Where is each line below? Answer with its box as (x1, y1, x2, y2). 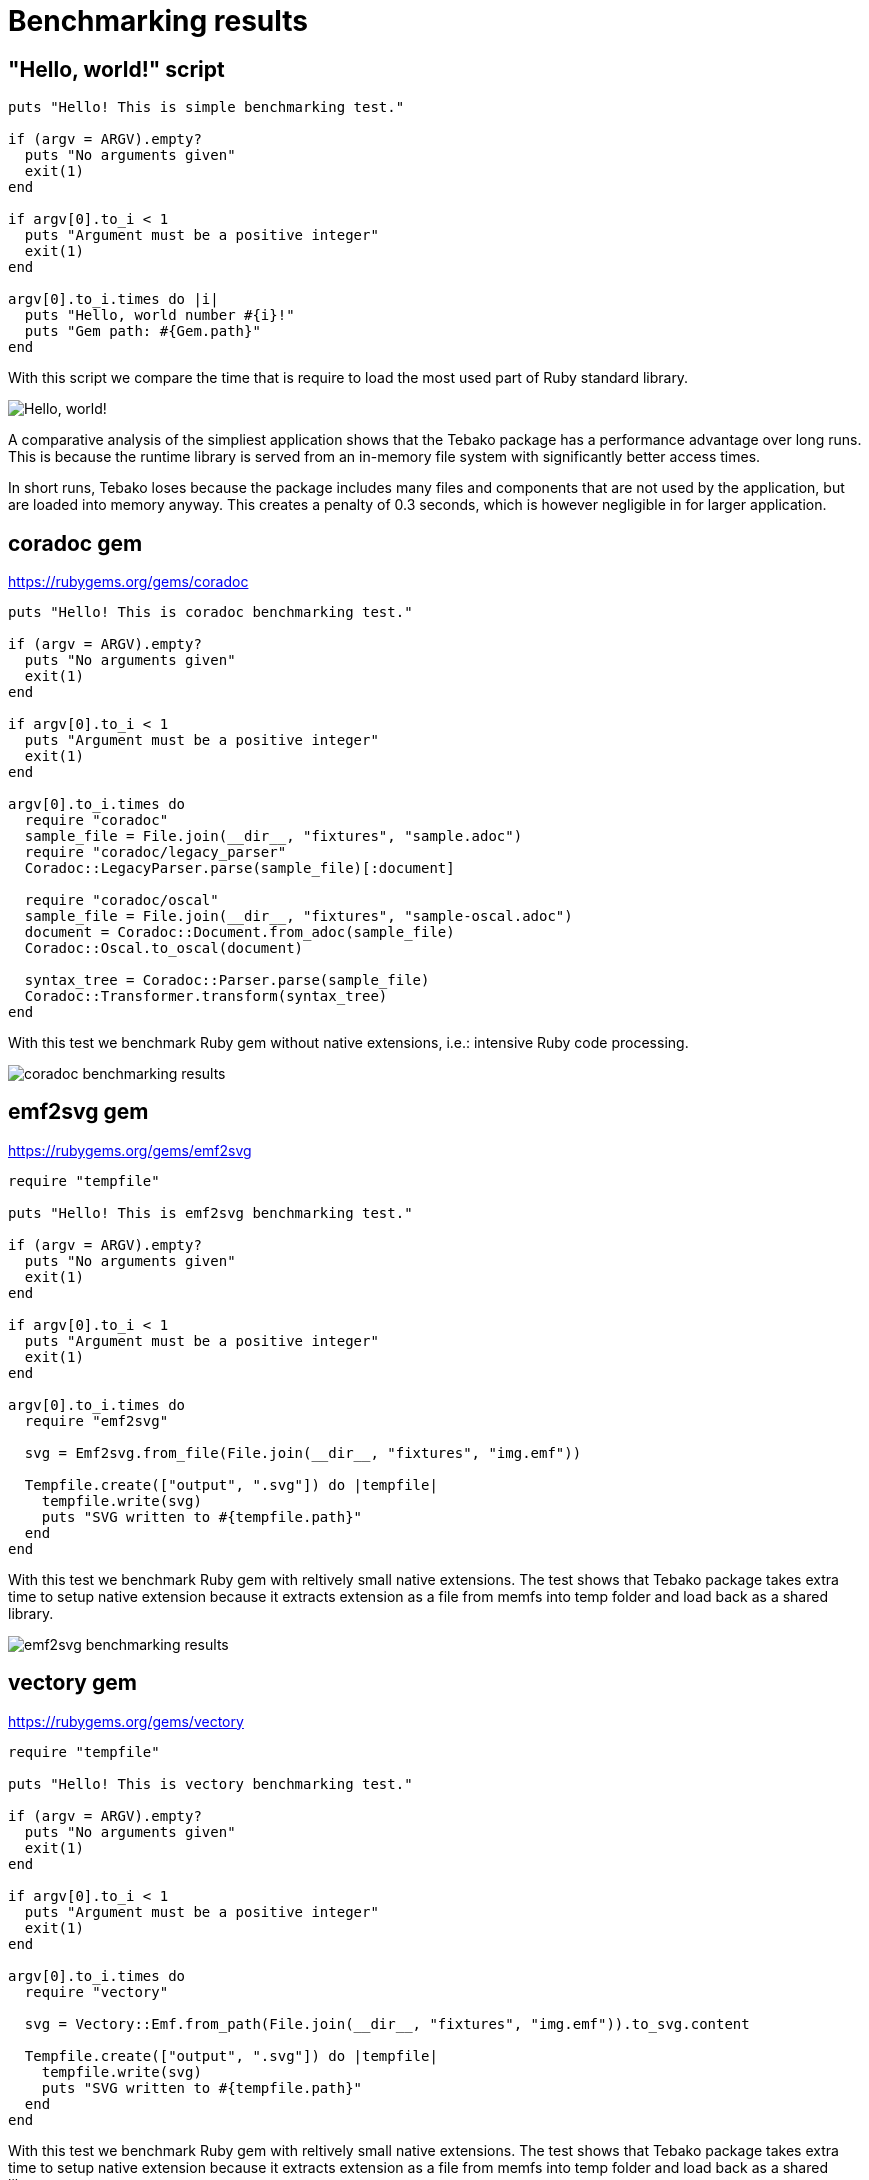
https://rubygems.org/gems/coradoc (8, 573, 249, 591)
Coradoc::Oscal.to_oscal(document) (24, 940, 304, 957)
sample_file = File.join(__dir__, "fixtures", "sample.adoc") (24, 828, 523, 845)
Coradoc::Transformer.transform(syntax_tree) (24, 988, 388, 1005)
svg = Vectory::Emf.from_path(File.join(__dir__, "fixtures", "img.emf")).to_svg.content (24, 2015, 750, 2032)
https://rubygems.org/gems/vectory (8, 1712, 244, 1730)
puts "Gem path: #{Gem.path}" (24, 323, 261, 340)
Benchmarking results (8, 4, 309, 38)
